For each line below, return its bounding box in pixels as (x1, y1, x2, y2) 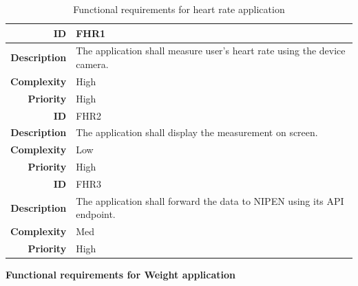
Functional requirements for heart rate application (73, 2, 285, 16)
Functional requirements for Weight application (6, 267, 236, 282)
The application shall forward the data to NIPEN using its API (76, 193, 344, 208)
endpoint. (76, 207, 116, 221)
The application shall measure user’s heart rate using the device (76, 43, 346, 58)
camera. (76, 57, 109, 71)
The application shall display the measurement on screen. (76, 125, 318, 140)
